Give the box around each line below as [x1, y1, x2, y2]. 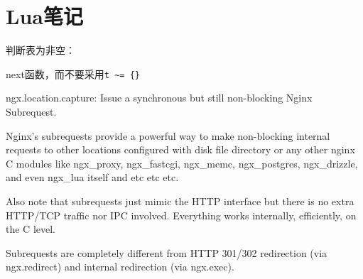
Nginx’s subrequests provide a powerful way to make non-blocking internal [6, 128, 330, 143]
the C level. [6, 221, 55, 236]
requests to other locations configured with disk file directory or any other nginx [6, 142, 355, 157]
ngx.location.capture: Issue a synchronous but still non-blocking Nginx [6, 90, 313, 105]
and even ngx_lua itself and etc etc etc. [6, 170, 179, 185]
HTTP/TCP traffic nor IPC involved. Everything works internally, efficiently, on [6, 207, 357, 222]
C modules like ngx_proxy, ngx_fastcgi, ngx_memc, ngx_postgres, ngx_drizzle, [6, 155, 358, 170]
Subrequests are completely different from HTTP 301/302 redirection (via [6, 245, 327, 260]
